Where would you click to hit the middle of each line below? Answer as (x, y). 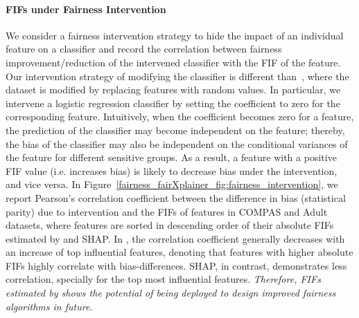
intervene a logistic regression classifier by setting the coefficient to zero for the (173, 103)
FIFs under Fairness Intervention (86, 9)
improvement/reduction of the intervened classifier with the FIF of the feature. (173, 62)
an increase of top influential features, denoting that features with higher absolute (179, 252)
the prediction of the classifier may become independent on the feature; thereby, (175, 130)
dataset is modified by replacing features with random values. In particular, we (173, 90)
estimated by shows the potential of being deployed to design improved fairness (171, 293)
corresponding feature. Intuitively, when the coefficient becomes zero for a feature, (180, 116)
